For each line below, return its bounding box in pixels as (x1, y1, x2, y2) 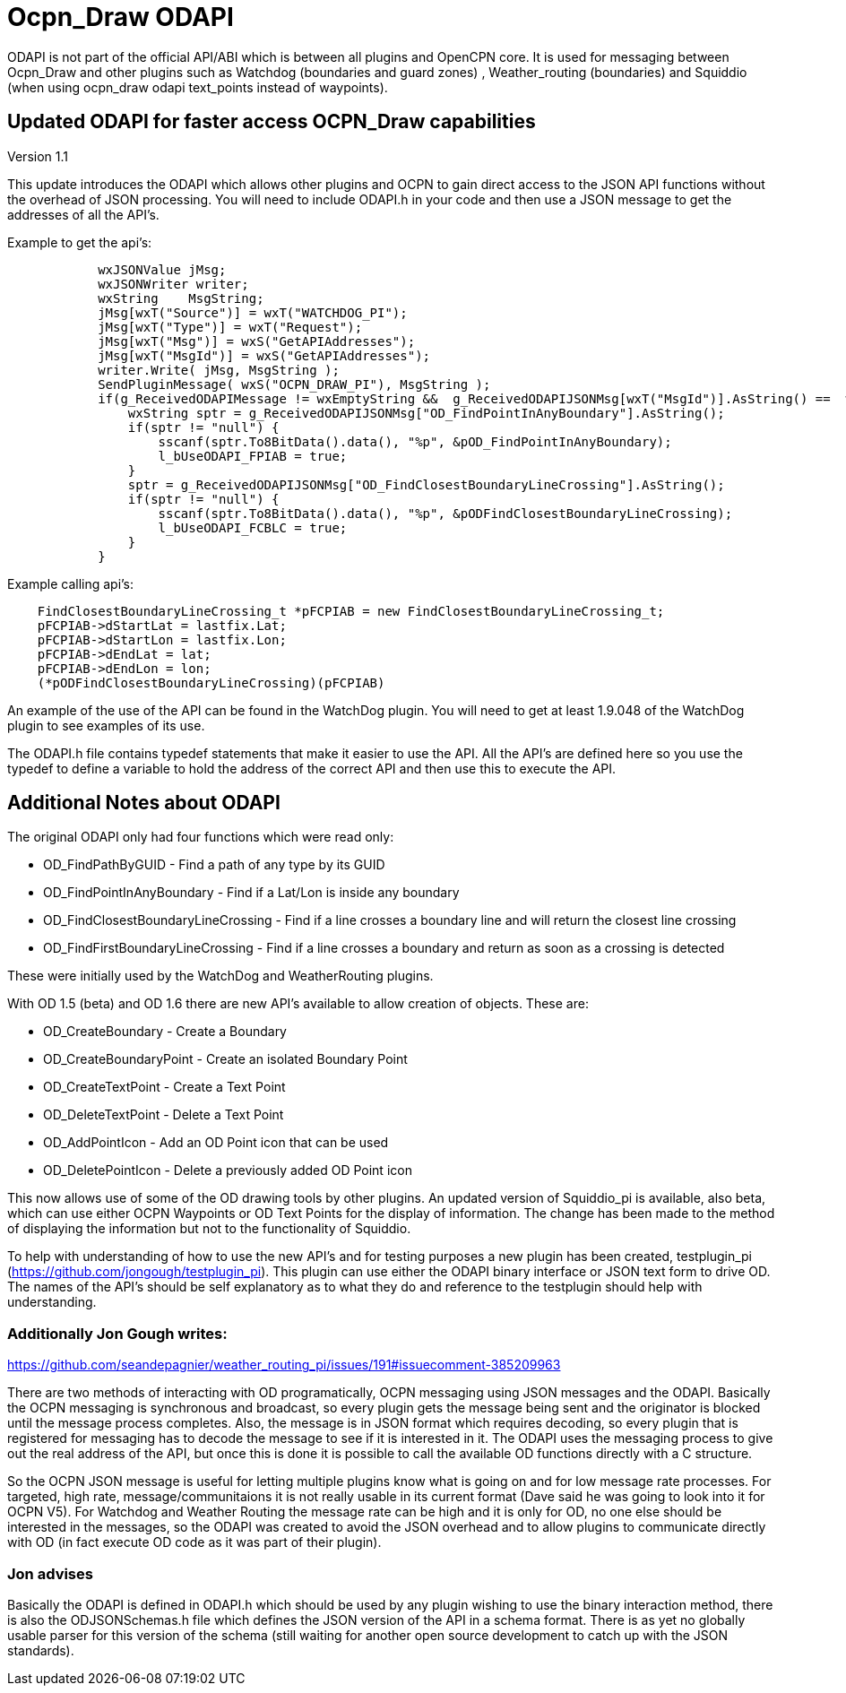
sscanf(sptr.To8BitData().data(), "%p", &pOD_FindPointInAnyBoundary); (158, 434, 672, 449)
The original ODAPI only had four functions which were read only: (7, 829, 394, 845)
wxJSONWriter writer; (98, 276, 249, 291)
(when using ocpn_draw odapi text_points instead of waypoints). (7, 79, 388, 95)
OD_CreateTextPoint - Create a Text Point (43, 1079, 286, 1095)
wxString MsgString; (98, 290, 264, 306)
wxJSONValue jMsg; (98, 262, 227, 277)
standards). (7, 1642, 74, 1658)
